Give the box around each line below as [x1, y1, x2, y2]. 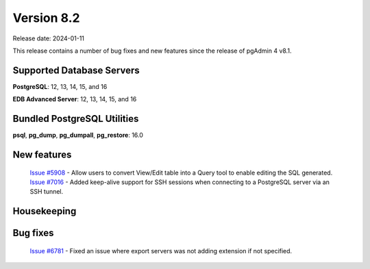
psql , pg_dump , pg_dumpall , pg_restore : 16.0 [12, 131, 144, 140]
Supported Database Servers [12, 64, 140, 76]
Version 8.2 [12, 10, 80, 25]
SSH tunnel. [29, 188, 64, 196]
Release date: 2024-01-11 [12, 34, 85, 42]
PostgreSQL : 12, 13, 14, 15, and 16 [12, 82, 108, 90]
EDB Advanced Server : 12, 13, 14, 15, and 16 [12, 95, 137, 103]
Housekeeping [12, 205, 77, 217]
